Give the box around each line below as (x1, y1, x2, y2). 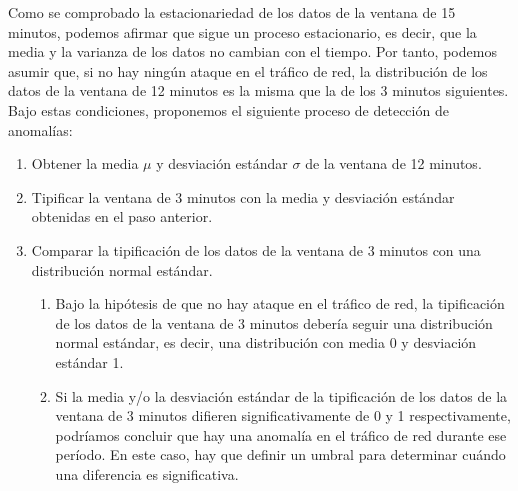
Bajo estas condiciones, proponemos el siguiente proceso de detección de (8, 99, 449, 120)
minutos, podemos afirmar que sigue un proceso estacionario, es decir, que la (8, 21, 477, 42)
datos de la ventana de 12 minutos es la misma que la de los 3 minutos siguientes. (8, 80, 509, 101)
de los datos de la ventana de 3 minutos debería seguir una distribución (55, 312, 493, 333)
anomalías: (8, 119, 73, 140)
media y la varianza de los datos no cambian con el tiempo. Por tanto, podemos (8, 41, 497, 62)
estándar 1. (55, 351, 124, 372)
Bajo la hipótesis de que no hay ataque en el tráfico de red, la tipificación (55, 293, 505, 314)
